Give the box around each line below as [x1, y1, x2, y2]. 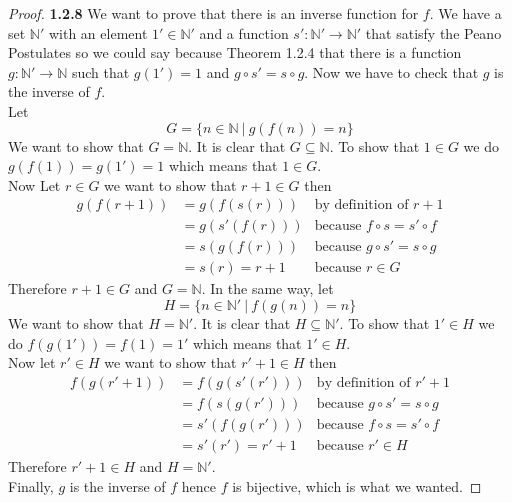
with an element [48, 22, 148, 43]
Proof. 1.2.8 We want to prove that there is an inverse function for [8, 3, 419, 23]
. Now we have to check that [304, 61, 479, 82]
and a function [199, 22, 289, 43]
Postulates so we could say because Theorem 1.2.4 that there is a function [8, 42, 462, 63]
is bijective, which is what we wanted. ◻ [232, 475, 482, 496]
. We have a [429, 3, 502, 23]
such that [71, 61, 130, 82]
